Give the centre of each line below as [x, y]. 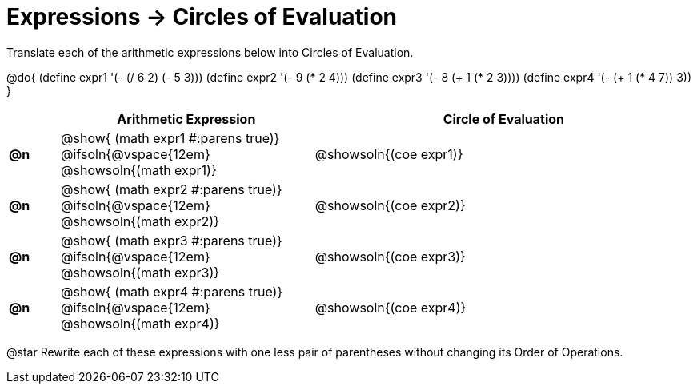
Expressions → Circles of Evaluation [202, 17]
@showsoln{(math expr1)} [139, 170]
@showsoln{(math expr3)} [140, 272]
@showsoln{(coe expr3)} [390, 256]
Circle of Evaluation [503, 119]
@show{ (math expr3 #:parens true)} [172, 240]
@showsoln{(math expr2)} [140, 221]
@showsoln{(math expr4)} [140, 323]
